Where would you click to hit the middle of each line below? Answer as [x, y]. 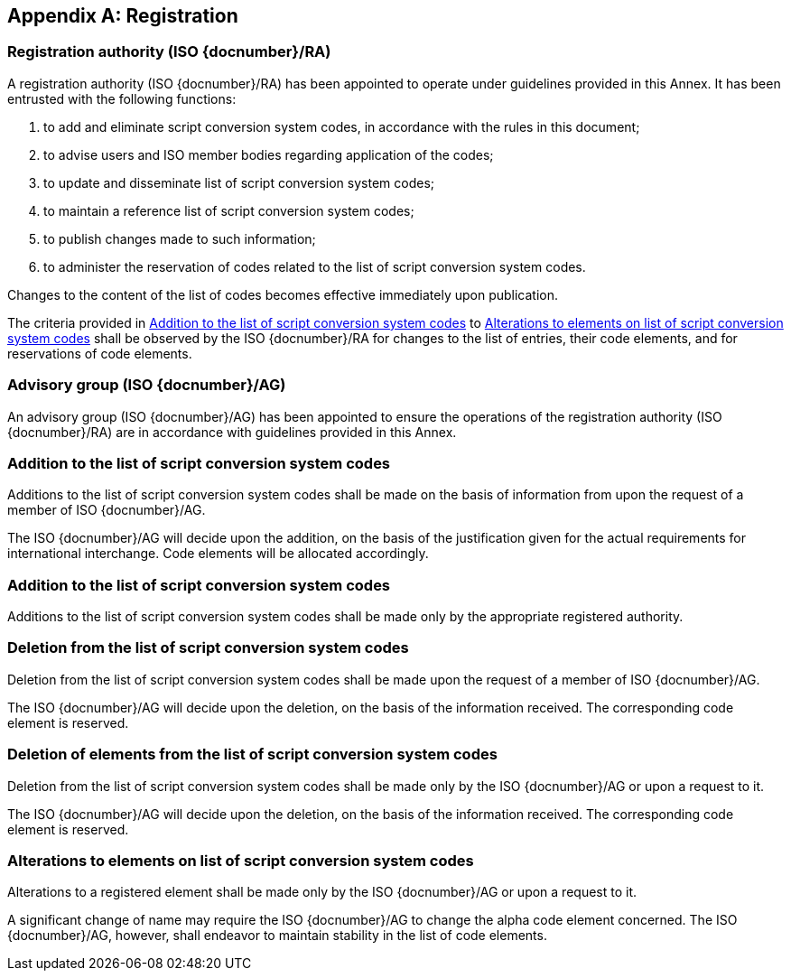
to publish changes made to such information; [180, 238]
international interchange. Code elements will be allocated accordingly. [218, 554]
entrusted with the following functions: [122, 98]
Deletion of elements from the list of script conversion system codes [252, 754]
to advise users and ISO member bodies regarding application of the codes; [269, 154]
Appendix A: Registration [123, 16]
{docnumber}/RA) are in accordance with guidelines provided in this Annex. [232, 432]
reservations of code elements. [100, 353]
